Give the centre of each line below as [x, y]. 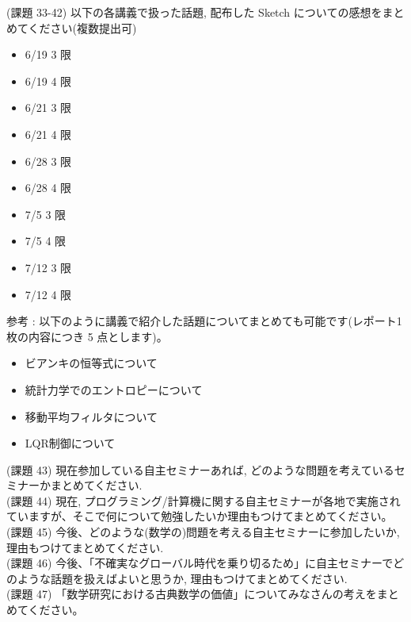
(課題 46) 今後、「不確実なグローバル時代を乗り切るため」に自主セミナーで [200, 563]
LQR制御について [70, 443]
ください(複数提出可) [82, 27]
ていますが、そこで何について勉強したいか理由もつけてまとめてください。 [200, 516]
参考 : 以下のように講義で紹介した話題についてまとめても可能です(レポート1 [204, 321]
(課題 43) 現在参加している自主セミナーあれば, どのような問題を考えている [200, 469]
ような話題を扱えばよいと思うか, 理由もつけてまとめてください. [182, 578]
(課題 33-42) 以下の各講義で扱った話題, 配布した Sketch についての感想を [194, 12]
